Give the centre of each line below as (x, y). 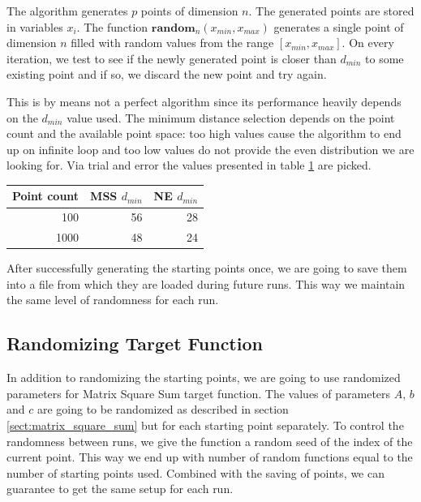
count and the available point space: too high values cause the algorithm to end (204, 133)
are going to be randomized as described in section (163, 409)
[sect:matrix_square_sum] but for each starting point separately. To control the (205, 425)
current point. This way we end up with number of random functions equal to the (210, 457)
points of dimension (189, 11)
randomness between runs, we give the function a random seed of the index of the (210, 441)
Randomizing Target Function (135, 343)
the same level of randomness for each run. (113, 300)
